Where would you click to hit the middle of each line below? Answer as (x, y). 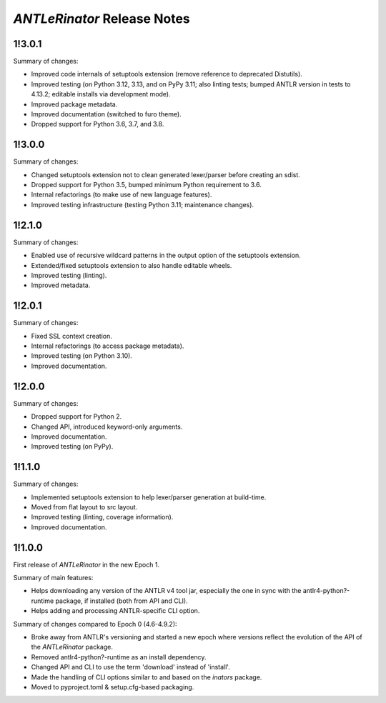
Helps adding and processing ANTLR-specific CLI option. (115, 611)
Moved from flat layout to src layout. (84, 507)
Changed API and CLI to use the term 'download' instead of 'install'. (130, 667)
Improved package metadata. (74, 104)
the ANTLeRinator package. (72, 647)
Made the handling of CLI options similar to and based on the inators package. (147, 677)
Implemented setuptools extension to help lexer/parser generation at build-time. (149, 497)
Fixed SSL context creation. (71, 336)
